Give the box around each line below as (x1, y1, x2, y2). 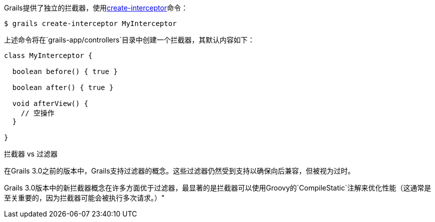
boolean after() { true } (12, 83, 114, 91)
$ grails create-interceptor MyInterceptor (4, 19, 177, 27)
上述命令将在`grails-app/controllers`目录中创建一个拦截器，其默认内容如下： (4, 35, 255, 44)
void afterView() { (12, 99, 88, 107)
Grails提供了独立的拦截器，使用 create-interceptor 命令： (4, 3, 188, 12)
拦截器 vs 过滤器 (4, 149, 58, 158)
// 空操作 (20, 109, 55, 117)
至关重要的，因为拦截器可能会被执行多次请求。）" (4, 193, 165, 202)
